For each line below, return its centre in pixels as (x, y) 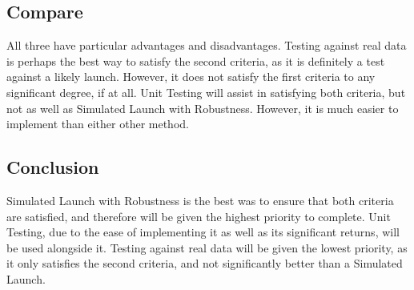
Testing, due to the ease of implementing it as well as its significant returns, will (203, 232)
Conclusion (53, 167)
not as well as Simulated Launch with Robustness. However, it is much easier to (203, 108)
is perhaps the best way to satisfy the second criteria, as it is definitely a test (196, 60)
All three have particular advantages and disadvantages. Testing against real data (207, 45)
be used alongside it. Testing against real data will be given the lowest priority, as (207, 247)
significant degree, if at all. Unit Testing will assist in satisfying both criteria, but (206, 92)
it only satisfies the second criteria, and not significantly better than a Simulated (205, 263)
